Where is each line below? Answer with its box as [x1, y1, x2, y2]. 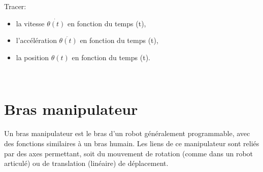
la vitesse [16, 18, 45, 28]
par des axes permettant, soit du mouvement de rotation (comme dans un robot [4, 148, 253, 158]
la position [16, 52, 49, 62]
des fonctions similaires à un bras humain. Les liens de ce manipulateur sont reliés [4, 138, 259, 148]
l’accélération [16, 35, 57, 46]
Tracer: [4, 1, 26, 11]
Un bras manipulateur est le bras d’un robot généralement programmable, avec [4, 128, 250, 139]
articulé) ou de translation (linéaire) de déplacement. [4, 158, 169, 168]
